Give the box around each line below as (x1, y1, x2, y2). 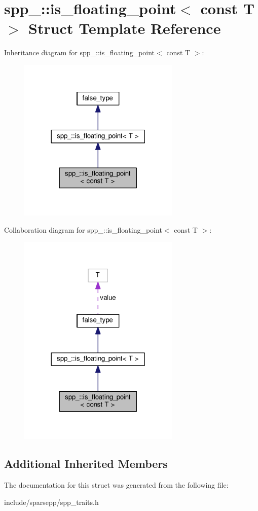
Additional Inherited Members (4, 456, 168, 471)
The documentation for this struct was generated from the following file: (4, 479, 229, 490)
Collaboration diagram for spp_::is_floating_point (4, 224, 162, 235)
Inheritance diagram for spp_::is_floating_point (4, 47, 155, 58)
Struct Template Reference (28, 18, 221, 39)
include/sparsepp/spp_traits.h (4, 496, 99, 507)
